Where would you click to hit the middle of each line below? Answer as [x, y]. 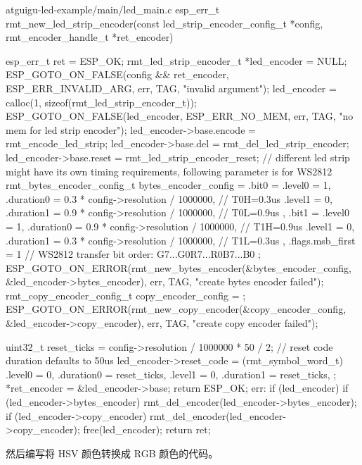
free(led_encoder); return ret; [147, 429]
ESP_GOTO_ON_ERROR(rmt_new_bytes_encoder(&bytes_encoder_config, [179, 267]
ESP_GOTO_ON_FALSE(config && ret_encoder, [117, 74]
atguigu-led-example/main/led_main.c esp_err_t [113, 9]
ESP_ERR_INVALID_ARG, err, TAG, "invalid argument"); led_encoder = [171, 88]
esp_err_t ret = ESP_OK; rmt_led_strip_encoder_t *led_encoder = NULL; [176, 60]
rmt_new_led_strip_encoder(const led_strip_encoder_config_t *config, [164, 23]
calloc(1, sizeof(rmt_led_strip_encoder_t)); [101, 102]
